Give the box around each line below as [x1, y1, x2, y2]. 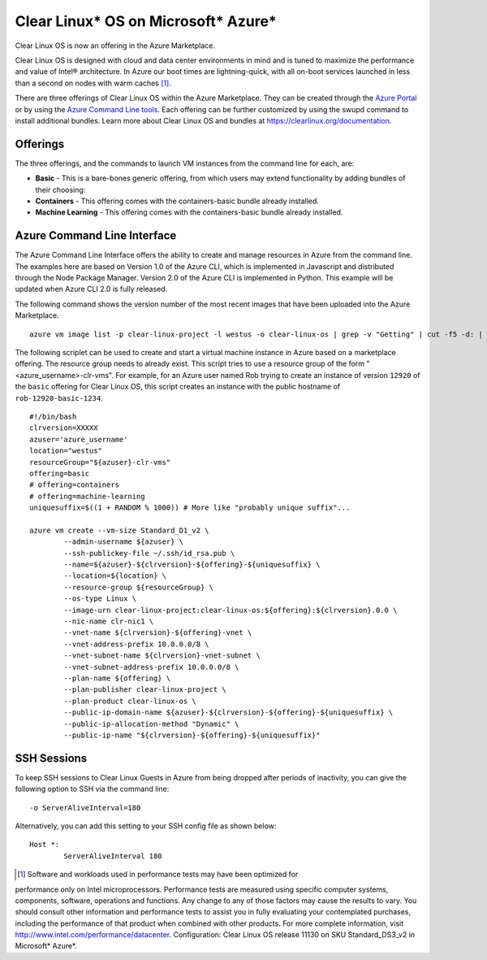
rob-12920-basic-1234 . [15, 393, 103, 402]
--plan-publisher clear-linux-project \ [63, 685, 226, 694]
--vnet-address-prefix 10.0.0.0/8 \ [63, 639, 210, 649]
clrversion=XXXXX [29, 424, 98, 432]
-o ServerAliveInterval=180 [29, 803, 141, 812]
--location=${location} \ [63, 571, 166, 580]
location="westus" [29, 446, 103, 455]
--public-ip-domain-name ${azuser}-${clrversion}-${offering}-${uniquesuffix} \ [63, 708, 394, 717]
